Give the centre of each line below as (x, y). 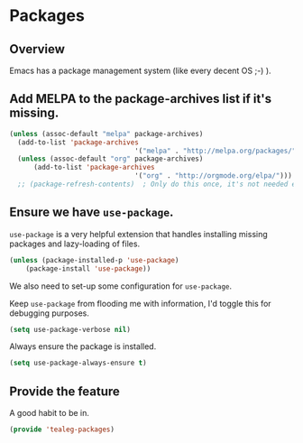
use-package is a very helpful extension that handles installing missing (138, 234)
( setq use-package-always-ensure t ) (78, 363)
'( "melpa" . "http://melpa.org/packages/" (215, 151)
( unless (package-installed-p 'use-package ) (94, 260)
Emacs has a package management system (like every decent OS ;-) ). (141, 70)
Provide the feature (64, 391)
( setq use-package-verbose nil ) (70, 329)
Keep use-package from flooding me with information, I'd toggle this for (141, 303)
